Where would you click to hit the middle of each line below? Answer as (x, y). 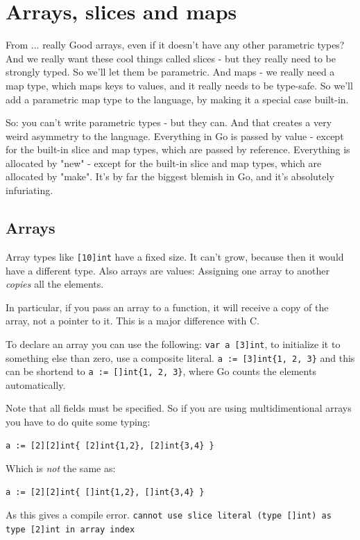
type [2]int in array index (70, 530)
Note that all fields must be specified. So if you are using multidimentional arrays (179, 408)
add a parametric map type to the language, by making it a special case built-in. (177, 99)
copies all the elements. (55, 284)
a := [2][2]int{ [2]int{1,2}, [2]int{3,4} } (110, 445)
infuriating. (29, 190)
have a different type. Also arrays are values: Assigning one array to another (168, 270)
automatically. (36, 384)
